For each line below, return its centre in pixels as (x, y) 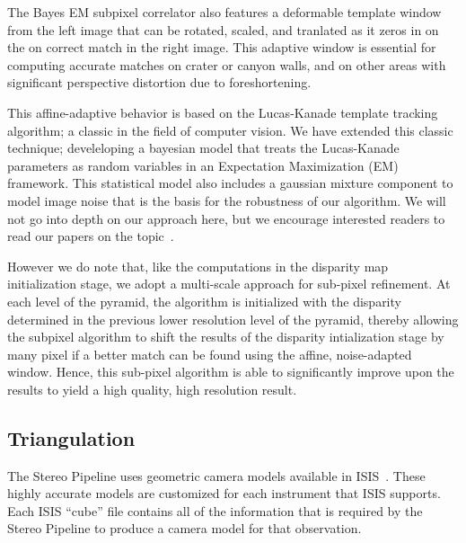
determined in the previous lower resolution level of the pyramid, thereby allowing (233, 319)
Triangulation (71, 437)
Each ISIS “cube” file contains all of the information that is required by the (215, 510)
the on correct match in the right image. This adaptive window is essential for (222, 47)
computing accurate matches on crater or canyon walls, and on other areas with (227, 64)
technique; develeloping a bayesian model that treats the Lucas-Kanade (203, 148)
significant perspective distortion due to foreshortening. (159, 82)
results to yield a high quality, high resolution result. (152, 389)
